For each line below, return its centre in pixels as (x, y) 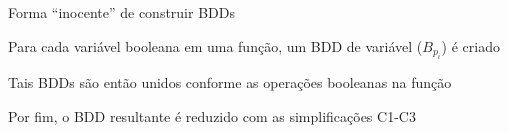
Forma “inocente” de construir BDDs (121, 12)
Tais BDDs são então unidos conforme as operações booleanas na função (230, 82)
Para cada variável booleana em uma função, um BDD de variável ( (215, 45)
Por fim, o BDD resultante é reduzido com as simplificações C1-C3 (212, 115)
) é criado (470, 45)
